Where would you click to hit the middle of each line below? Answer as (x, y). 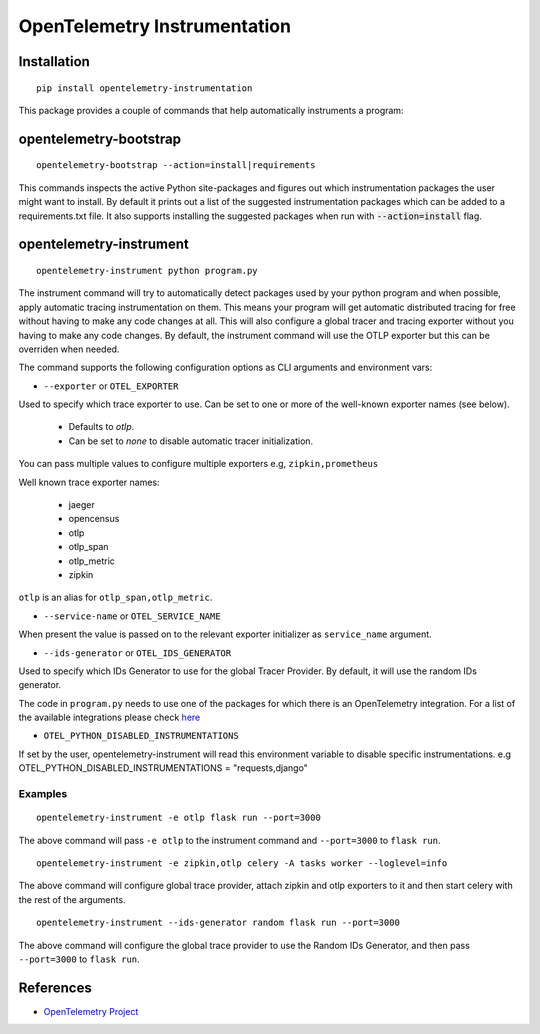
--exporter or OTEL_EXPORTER (111, 386)
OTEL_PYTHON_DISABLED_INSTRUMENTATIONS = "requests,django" (163, 768)
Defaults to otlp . (101, 427)
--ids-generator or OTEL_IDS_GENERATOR (137, 652)
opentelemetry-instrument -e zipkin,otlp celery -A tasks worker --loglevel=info (242, 863)
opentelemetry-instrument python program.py (147, 270)
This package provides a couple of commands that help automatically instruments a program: (211, 110)
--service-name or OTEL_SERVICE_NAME (132, 616)
